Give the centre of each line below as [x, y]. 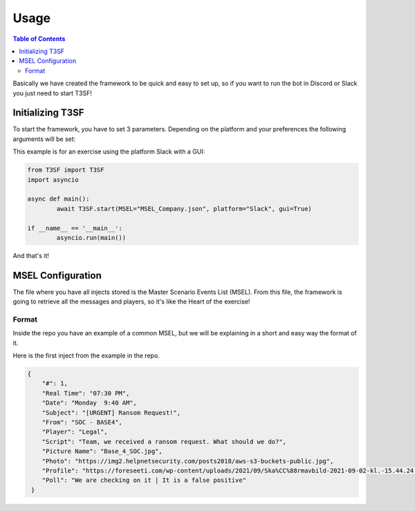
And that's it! [31, 255]
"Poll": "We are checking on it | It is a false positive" [144, 480]
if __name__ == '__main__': [75, 228]
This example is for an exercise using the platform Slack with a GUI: [109, 151]
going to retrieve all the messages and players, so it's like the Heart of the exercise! [131, 301]
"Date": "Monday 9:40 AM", [90, 403]
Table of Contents [39, 39]
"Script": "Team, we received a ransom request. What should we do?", [164, 442]
